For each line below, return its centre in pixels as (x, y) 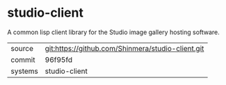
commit (23, 59)
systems (24, 71)
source (22, 48)
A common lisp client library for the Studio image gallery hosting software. (114, 32)
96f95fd (59, 59)
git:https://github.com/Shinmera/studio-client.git (124, 48)
